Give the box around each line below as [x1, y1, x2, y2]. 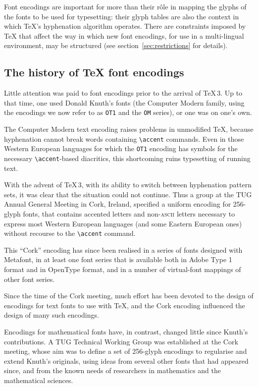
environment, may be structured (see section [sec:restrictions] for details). [4, 40, 228, 51]
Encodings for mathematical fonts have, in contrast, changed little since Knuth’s [4, 326, 248, 336]
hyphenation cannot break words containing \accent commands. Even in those [4, 133, 244, 144]
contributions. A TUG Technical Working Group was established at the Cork [4, 336, 238, 346]
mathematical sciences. [4, 375, 73, 385]
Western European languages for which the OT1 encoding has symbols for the [4, 143, 238, 154]
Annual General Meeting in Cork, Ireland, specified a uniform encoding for [4, 199, 231, 209]
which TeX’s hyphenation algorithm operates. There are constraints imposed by [4, 21, 246, 31]
